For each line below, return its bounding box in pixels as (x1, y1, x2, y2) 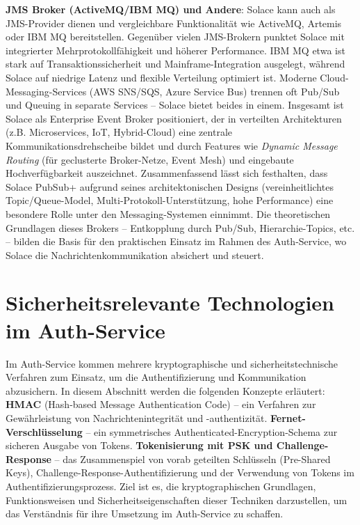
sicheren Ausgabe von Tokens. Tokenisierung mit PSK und (6, 438, 273, 453)
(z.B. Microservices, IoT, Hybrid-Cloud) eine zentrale (6, 125, 232, 139)
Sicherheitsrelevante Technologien (6, 288, 335, 317)
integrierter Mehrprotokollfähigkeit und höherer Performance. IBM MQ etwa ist (6, 42, 345, 57)
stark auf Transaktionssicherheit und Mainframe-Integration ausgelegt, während (6, 56, 345, 71)
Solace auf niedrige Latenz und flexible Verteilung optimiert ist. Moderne (6, 70, 317, 84)
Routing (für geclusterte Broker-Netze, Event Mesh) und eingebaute (6, 152, 294, 166)
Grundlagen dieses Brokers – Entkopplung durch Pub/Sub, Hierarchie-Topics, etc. (6, 220, 355, 235)
